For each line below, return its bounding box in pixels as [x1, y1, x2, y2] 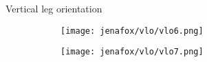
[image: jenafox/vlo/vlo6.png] [61, 25, 204, 36]
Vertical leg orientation [6, 1, 102, 15]
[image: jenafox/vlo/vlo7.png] [61, 47, 204, 57]
